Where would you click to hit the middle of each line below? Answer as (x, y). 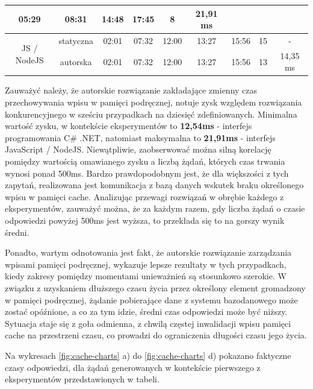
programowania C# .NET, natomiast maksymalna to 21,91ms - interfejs (140, 137)
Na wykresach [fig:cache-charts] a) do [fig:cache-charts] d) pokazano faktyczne (148, 355)
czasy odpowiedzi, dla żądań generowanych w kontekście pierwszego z (133, 367)
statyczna (76, 40)
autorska (76, 61)
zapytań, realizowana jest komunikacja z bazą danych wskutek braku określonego (154, 185)
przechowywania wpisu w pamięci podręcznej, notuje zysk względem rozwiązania (153, 102)
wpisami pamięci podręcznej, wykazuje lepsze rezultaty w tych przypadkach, (146, 264)
